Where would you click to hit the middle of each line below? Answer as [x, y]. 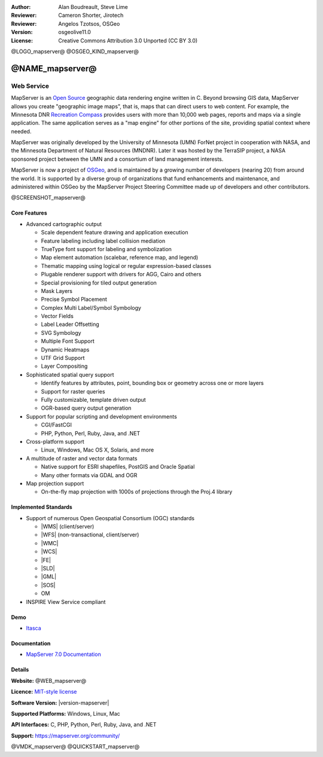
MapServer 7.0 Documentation [63, 654]
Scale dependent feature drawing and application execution [115, 233]
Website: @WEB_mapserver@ [49, 680]
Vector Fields [57, 316]
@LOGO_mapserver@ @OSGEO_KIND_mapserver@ [75, 51]
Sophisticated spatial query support [70, 374]
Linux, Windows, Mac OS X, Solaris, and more [97, 450]
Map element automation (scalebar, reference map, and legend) [120, 258]
